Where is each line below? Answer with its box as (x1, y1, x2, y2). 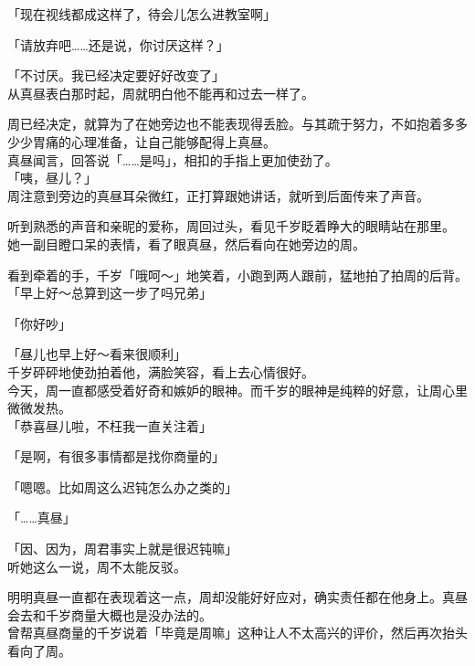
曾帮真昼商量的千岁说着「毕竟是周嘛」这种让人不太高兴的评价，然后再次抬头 (7, 623, 468, 642)
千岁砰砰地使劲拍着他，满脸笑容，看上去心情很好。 (7, 362, 314, 381)
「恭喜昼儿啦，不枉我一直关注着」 (7, 416, 212, 435)
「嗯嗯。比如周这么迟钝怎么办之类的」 (7, 477, 237, 496)
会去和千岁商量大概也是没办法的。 (7, 605, 212, 624)
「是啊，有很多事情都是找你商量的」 (7, 447, 225, 466)
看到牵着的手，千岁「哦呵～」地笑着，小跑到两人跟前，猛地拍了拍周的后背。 (7, 265, 468, 284)
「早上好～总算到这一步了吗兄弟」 (7, 283, 212, 302)
